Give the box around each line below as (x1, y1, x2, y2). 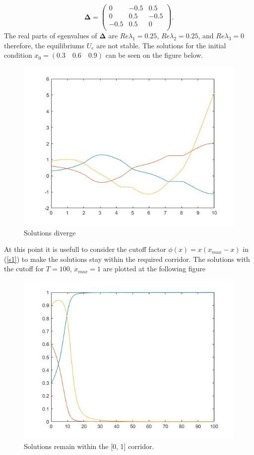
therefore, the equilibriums (4, 40, 84, 50)
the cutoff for (4, 263, 44, 274)
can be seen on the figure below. (105, 50, 203, 60)
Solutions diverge (24, 227, 76, 237)
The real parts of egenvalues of (4, 30, 97, 41)
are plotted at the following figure (103, 263, 205, 274)
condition (4, 50, 32, 60)
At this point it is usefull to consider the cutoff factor (4, 244, 166, 254)
